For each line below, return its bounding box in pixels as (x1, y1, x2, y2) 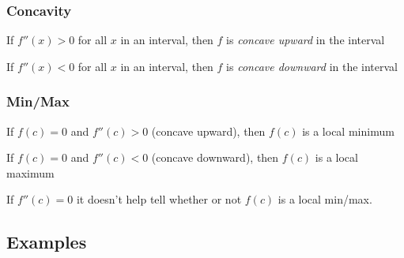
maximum (6, 164, 55, 181)
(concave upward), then (151, 122, 266, 139)
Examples (6, 230, 87, 254)
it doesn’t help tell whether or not (76, 191, 242, 208)
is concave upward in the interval (226, 32, 385, 48)
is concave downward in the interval (226, 58, 398, 74)
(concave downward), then (151, 149, 279, 166)
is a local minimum (302, 122, 395, 139)
